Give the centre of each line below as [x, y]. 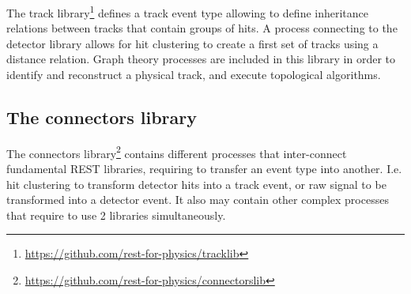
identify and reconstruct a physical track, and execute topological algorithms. [194, 75]
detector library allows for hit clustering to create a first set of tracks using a [192, 43]
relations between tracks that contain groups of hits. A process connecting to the [202, 28]
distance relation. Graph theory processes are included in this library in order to [201, 59]
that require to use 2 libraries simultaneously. [116, 215]
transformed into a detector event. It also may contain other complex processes [198, 200]
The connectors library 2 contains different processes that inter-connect [177, 152]
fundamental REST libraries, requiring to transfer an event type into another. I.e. [204, 169]
